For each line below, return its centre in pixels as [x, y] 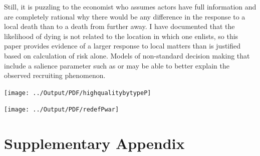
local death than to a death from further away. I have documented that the [119, 26]
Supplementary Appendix [94, 143]
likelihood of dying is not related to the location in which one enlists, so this [121, 36]
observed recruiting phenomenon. [55, 75]
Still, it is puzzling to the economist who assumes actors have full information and [130, 6]
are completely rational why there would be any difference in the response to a [125, 16]
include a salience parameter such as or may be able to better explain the [117, 65]
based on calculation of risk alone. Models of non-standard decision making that [127, 55]
